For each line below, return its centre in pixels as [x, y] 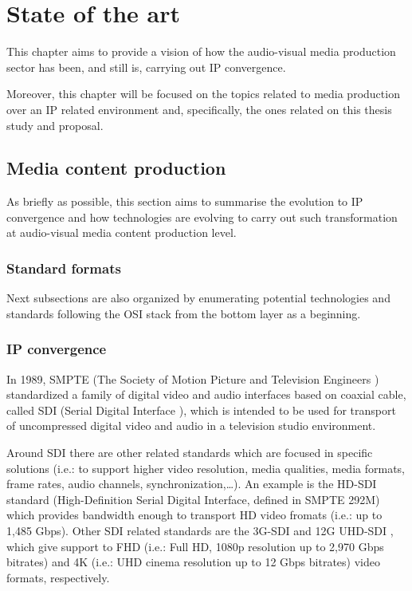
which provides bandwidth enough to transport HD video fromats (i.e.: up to [194, 515]
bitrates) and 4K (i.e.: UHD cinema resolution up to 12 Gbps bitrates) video [193, 562]
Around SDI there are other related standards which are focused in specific [190, 453]
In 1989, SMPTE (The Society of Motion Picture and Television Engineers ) [193, 378]
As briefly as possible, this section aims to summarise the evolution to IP [185, 201]
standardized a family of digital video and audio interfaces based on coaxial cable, [206, 394]
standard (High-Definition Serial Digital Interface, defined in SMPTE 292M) [193, 499]
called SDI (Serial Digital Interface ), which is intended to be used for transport [201, 410]
